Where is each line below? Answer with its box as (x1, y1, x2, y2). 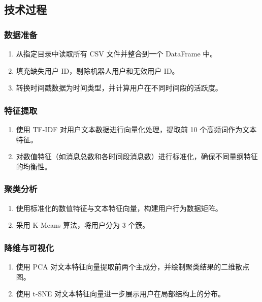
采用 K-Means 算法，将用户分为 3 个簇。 (16, 220, 150, 230)
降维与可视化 (4, 241, 54, 254)
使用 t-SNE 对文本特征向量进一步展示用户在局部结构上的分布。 (16, 288, 225, 299)
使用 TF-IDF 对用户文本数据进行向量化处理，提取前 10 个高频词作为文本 (16, 124, 257, 134)
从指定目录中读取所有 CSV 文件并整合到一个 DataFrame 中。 (16, 48, 217, 58)
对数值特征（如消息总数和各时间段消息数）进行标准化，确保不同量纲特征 (16, 151, 258, 162)
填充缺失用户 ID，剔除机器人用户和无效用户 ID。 (16, 65, 179, 76)
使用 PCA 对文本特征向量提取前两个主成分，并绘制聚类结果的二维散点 (16, 261, 250, 271)
